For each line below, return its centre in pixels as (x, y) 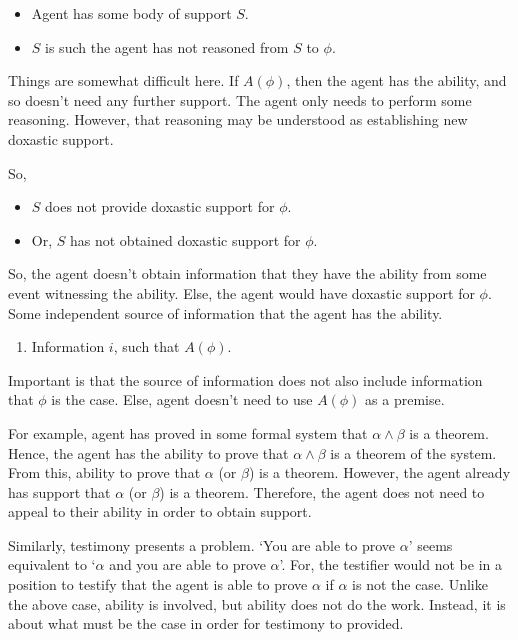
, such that (146, 346)
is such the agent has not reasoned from (167, 46)
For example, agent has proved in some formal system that (188, 432)
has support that (59, 491)
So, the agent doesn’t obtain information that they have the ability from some (247, 273)
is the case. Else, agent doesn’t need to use (182, 399)
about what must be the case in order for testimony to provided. (206, 623)
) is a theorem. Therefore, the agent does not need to (322, 491)
